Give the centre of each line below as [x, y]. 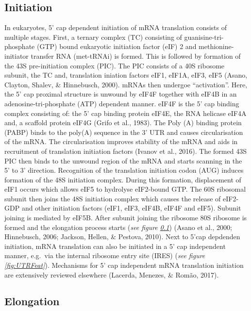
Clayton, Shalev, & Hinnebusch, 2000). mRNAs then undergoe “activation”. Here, [126, 84]
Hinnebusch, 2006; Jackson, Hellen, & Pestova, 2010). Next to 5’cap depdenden [122, 237]
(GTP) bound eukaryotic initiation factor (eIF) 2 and [117, 46]
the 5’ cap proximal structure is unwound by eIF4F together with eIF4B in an [121, 94]
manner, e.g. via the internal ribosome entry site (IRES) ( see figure [105, 255]
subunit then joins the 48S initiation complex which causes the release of [113, 198]
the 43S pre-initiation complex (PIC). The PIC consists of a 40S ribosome [115, 65]
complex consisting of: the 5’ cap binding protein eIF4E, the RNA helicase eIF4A [125, 113]
